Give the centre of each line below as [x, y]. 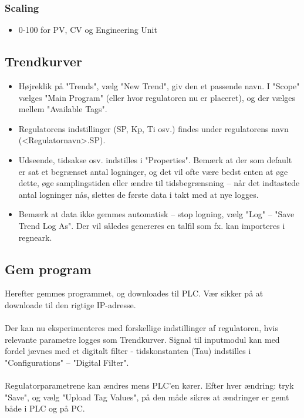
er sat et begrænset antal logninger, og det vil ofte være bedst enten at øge [153, 171]
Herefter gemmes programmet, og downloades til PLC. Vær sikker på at [134, 293]
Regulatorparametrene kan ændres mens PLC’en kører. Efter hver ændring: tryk [149, 385]
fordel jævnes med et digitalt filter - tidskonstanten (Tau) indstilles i [128, 351]
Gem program [48, 269]
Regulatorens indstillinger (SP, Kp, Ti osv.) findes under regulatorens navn [153, 128]
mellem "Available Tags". [63, 109]
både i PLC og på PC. [45, 408]
